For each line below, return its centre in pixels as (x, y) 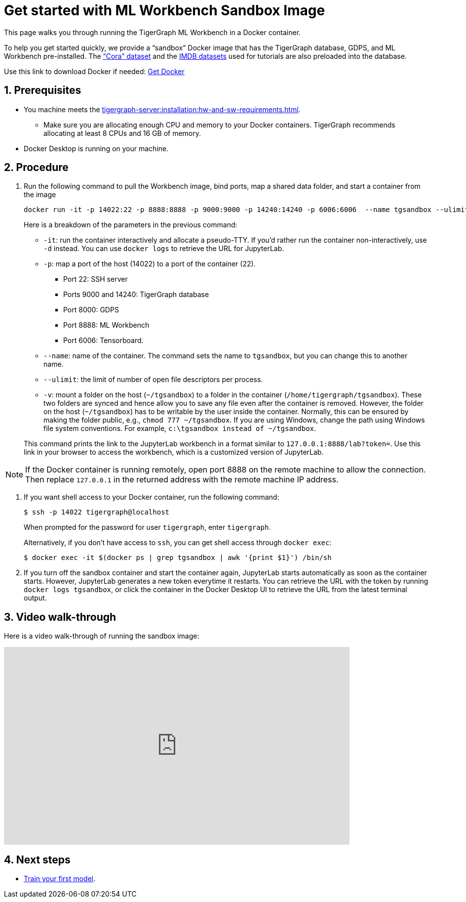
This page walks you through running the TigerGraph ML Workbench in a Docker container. (153, 32)
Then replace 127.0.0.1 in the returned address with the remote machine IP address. (182, 480)
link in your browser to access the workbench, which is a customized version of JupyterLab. (174, 452)
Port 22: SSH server (96, 279)
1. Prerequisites (43, 90)
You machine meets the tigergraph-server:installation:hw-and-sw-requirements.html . (162, 109)
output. (35, 598)
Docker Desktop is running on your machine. (96, 148)
